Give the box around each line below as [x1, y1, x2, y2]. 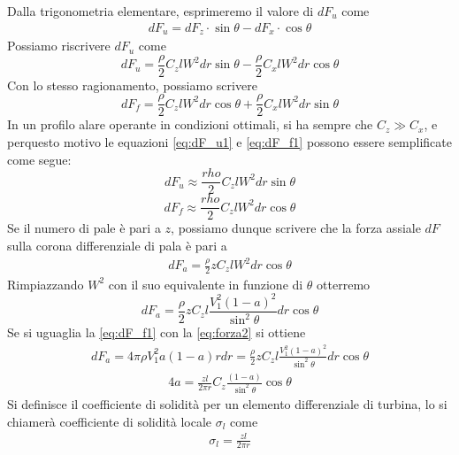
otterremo [317, 274, 371, 293]
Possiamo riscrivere [7, 36, 111, 55]
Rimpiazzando [7, 274, 84, 293]
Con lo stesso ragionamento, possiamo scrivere [7, 75, 257, 94]
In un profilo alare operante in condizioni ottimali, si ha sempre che [7, 115, 373, 134]
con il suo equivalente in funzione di [108, 274, 303, 293]
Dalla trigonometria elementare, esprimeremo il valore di [7, 2, 314, 19]
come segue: [7, 150, 72, 168]
